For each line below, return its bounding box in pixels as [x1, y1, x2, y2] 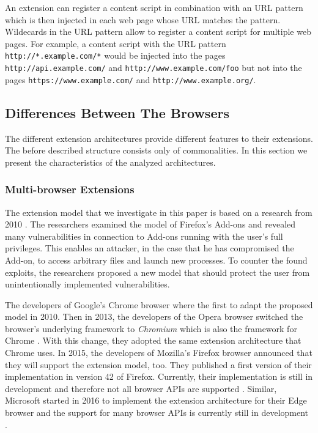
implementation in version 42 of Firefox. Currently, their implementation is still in [5, 370, 313, 383]
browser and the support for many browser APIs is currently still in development [5, 406, 309, 419]
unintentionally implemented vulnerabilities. [5, 278, 170, 291]
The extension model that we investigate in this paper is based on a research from [5, 205, 312, 218]
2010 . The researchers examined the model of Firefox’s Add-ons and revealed [5, 218, 296, 231]
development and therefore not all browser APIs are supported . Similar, [5, 382, 277, 394]
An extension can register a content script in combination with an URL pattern [5, 1, 303, 13]
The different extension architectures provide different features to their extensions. [5, 131, 313, 144]
